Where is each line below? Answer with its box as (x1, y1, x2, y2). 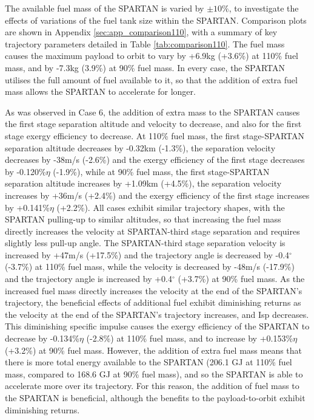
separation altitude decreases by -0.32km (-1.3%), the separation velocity (5, 141, 276, 154)
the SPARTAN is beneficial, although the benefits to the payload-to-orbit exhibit (5, 391, 306, 404)
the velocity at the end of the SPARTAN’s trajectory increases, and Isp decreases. (5, 308, 309, 320)
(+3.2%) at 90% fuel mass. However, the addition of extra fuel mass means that (5, 343, 302, 356)
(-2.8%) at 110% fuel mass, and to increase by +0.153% (86, 332, 293, 345)
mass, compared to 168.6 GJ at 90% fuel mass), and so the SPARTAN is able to (5, 367, 303, 380)
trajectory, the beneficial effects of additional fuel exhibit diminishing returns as (5, 296, 301, 309)
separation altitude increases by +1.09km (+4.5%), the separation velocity (5, 177, 282, 190)
